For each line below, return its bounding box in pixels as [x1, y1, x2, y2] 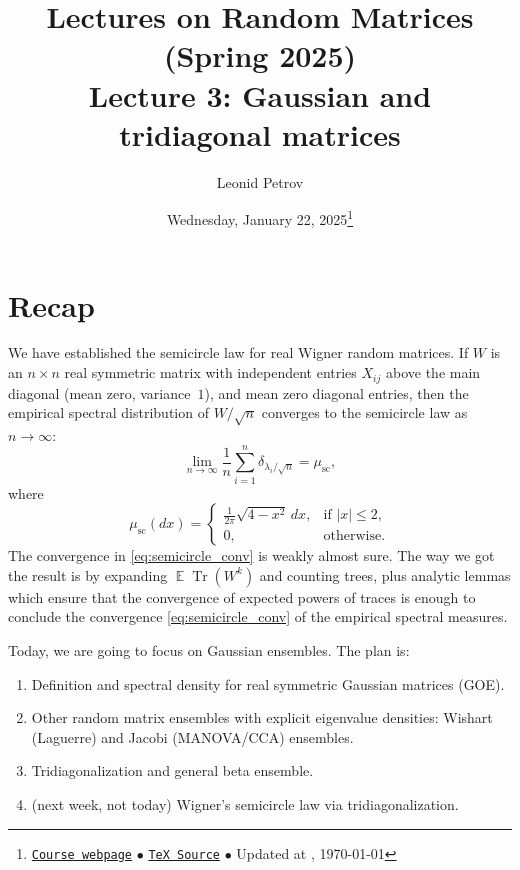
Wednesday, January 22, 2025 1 [166, 206, 354, 229]
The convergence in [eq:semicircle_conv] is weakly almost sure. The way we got [8, 545, 495, 566]
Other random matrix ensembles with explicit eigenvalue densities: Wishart [31, 707, 493, 728]
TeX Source [148, 847, 220, 862]
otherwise [323, 529, 382, 544]
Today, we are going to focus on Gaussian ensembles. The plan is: [8, 639, 410, 660]
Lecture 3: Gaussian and [88, 74, 432, 115]
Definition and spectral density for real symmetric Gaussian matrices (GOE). [31, 673, 505, 694]
